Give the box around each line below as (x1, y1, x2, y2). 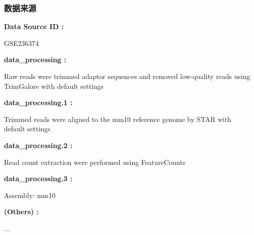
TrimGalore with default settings (4, 80, 104, 91)
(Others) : (4, 206, 39, 217)
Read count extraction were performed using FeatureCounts (4, 157, 186, 167)
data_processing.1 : (4, 97, 73, 108)
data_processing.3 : (4, 173, 73, 184)
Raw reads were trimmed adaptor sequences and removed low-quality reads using (4, 71, 250, 81)
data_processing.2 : (4, 140, 73, 150)
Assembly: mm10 (4, 190, 55, 200)
